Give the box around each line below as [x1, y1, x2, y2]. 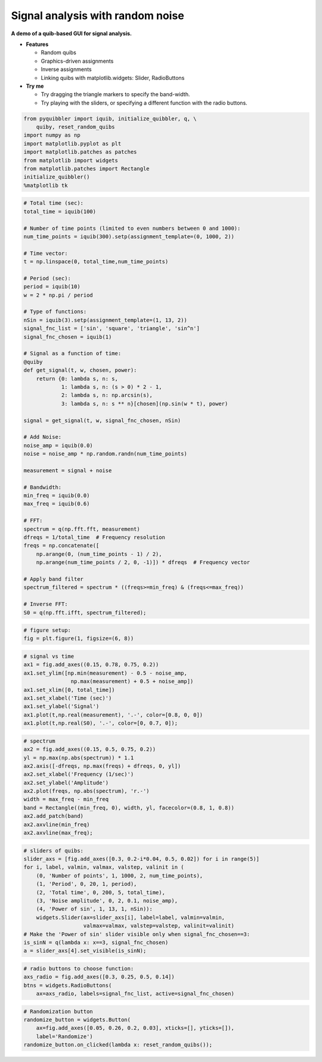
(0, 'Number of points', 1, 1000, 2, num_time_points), [36, 872, 203, 879]
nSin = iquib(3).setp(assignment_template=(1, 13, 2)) [23, 316, 187, 324]
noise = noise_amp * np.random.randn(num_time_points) [23, 451, 187, 457]
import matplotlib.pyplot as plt [23, 140, 122, 147]
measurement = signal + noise [23, 467, 112, 474]
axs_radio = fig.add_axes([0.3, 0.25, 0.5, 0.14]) [23, 974, 175, 980]
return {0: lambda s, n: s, [36, 375, 119, 382]
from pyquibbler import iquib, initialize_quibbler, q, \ [23, 115, 197, 122]
